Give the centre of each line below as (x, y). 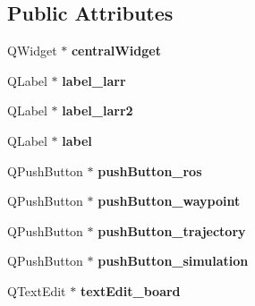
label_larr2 (98, 110)
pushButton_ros (150, 170)
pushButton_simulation (173, 261)
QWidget (32, 51)
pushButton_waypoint (169, 201)
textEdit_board (130, 290)
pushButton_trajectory (172, 230)
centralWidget (116, 51)
